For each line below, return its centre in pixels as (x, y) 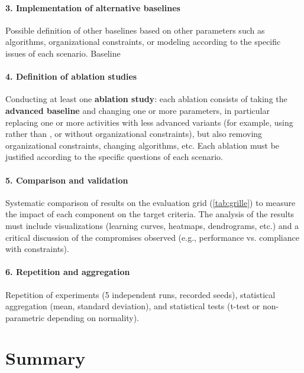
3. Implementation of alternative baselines (93, 7)
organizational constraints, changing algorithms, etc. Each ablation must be (143, 145)
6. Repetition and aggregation (68, 272)
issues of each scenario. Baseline (63, 53)
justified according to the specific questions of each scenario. (114, 157)
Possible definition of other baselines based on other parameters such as (135, 30)
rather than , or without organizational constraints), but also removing (134, 134)
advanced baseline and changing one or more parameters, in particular (138, 110)
